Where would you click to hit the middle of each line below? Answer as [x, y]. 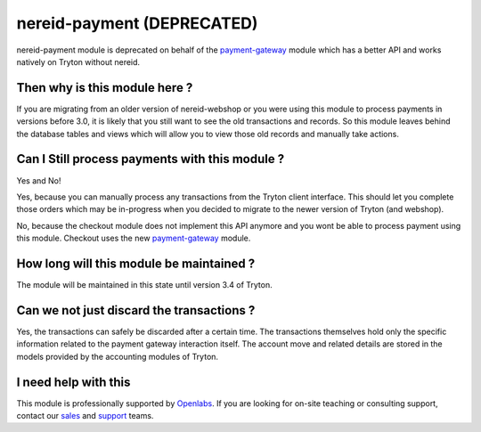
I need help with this [73, 382]
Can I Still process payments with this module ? [151, 159]
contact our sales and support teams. [85, 415]
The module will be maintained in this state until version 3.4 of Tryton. [144, 285]
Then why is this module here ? [105, 88]
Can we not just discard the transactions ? [136, 310]
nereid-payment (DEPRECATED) [137, 23]
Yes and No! [39, 180]
